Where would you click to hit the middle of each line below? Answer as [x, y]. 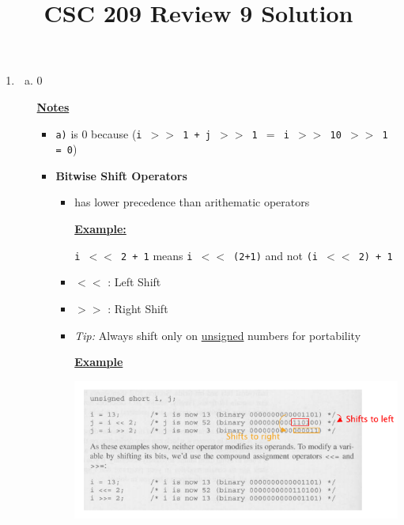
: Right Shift [138, 308]
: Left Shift [134, 282]
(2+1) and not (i [276, 255]
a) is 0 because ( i [99, 133]
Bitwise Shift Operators [121, 175]
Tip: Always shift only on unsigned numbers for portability [218, 335]
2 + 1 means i [157, 255]
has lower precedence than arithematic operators [192, 202]
